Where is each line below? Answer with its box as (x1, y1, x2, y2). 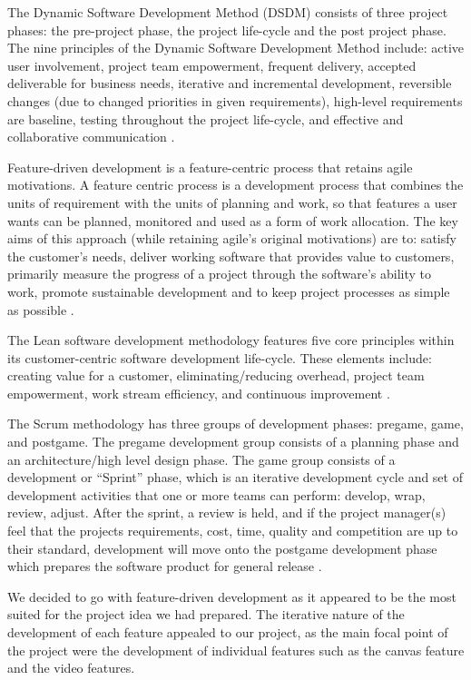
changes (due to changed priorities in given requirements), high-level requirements (7, 91, 463, 110)
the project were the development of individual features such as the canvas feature (7, 640, 465, 659)
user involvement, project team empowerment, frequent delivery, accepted (7, 55, 417, 74)
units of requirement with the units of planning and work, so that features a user (7, 192, 457, 212)
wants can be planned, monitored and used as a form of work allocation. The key (7, 211, 458, 230)
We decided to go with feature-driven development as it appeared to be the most (7, 586, 456, 606)
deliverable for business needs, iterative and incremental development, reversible (7, 74, 452, 93)
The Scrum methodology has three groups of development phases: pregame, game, (7, 414, 464, 433)
